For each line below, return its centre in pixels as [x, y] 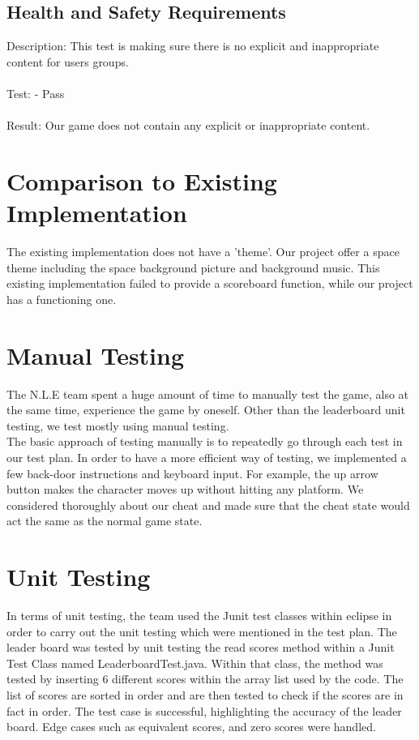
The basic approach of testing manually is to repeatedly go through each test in [205, 441]
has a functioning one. [62, 299]
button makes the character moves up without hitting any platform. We [185, 489]
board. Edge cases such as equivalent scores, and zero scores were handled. [191, 727]
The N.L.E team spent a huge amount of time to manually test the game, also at [208, 394]
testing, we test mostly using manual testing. [118, 425]
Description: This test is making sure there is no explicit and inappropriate [193, 46]
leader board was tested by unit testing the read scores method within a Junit [201, 647]
